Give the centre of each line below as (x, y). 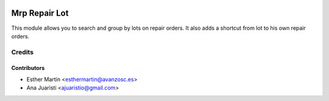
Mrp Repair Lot (40, 13)
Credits (22, 52)
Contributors (28, 68)
